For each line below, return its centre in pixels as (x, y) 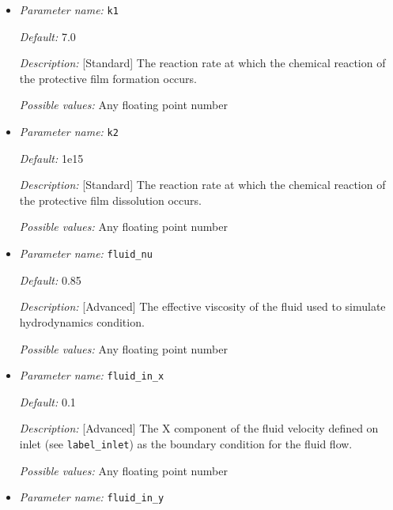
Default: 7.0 (47, 36)
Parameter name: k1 (69, 9)
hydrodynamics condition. (82, 321)
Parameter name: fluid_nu (86, 253)
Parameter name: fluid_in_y (92, 497)
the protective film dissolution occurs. (110, 200)
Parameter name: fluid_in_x (92, 375)
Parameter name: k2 (69, 132)
